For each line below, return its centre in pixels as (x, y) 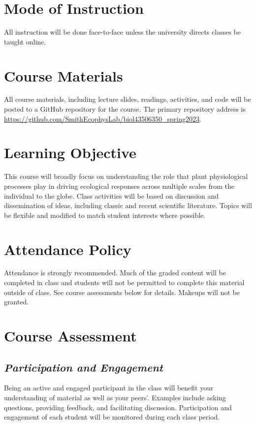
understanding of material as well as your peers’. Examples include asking (115, 397)
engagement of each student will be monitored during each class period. (112, 417)
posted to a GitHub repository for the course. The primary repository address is (125, 109)
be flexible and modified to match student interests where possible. (105, 215)
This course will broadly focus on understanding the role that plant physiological (126, 176)
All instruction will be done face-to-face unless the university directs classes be (122, 32)
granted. (16, 302)
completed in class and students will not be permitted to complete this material (124, 282)
